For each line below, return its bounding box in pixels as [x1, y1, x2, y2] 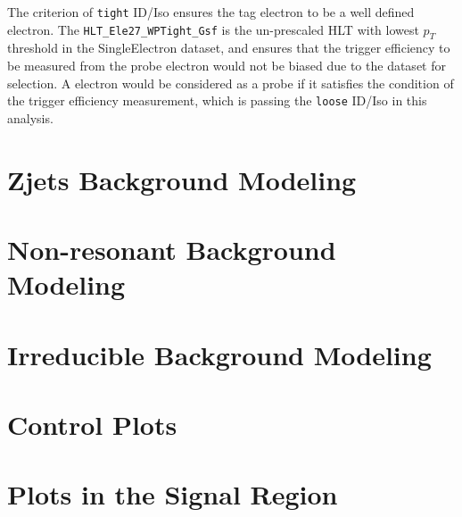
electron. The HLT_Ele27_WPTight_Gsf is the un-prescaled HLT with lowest [7, 20, 419, 38]
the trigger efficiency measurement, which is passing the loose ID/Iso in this [7, 91, 427, 110]
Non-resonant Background [7, 231, 336, 268]
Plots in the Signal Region [7, 476, 338, 513]
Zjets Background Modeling [7, 161, 357, 197]
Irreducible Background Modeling [7, 336, 432, 372]
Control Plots [7, 405, 177, 442]
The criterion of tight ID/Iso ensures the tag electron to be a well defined [7, 3, 415, 21]
